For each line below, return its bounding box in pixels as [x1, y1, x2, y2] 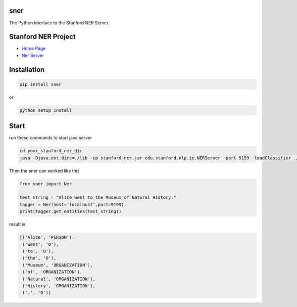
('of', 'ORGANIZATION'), [22, 269, 83, 275]
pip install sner [19, 82, 62, 87]
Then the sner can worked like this [9, 168, 80, 174]
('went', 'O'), [22, 241, 59, 247]
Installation [9, 65, 45, 74]
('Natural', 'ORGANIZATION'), [22, 276, 96, 282]
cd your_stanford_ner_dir [19, 148, 83, 154]
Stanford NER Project [9, 33, 76, 41]
